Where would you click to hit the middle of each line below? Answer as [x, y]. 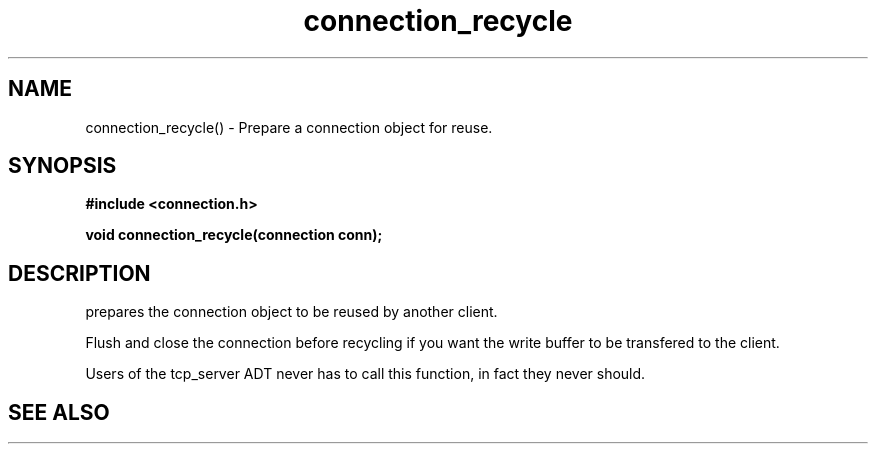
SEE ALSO [59, 412]
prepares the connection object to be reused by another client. [291, 312]
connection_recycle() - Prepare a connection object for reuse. [289, 127]
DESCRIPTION [79, 273]
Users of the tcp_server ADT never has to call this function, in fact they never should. [365, 374]
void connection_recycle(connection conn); [234, 235]
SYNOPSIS [62, 166]
